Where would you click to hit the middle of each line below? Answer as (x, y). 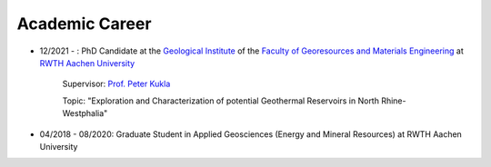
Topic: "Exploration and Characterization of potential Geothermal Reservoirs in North (220, 101)
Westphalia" (85, 113)
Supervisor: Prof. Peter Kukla (116, 84)
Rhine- (393, 101)
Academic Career (84, 24)
